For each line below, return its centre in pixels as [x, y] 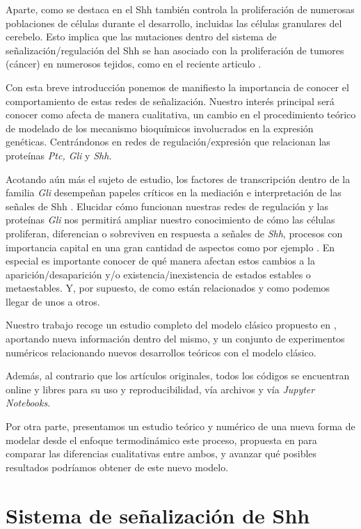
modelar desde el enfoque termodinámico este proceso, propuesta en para [161, 440]
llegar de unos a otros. [53, 301]
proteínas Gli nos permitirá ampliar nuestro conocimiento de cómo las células [170, 220]
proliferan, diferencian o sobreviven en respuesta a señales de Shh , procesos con [174, 233]
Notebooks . [28, 403]
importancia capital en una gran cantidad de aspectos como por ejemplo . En [170, 247]
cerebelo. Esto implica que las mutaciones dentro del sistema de [141, 37]
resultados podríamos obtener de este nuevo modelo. [117, 467]
